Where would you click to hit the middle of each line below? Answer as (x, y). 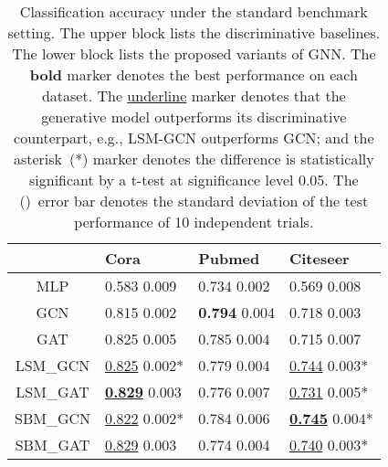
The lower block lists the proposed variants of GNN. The (194, 53)
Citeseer (319, 258)
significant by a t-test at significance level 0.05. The (194, 180)
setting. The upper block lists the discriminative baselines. (194, 32)
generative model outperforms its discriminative (194, 117)
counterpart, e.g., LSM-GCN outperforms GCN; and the (194, 138)
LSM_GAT (52, 392)
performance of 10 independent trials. (194, 222)
